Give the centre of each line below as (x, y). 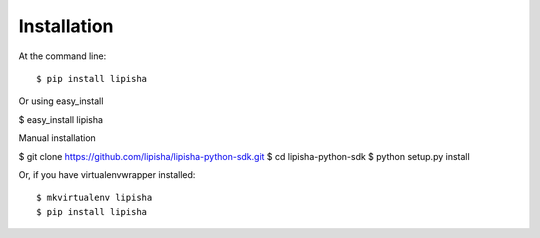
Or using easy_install (61, 101)
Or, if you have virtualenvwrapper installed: (107, 174)
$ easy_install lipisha (61, 119)
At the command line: (62, 56)
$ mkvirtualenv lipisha (94, 198)
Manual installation (57, 138)
